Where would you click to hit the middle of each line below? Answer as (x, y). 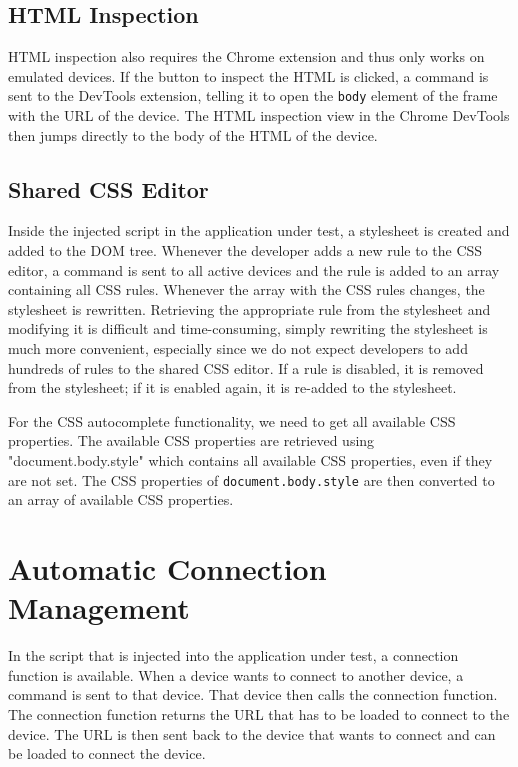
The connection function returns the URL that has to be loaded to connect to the (259, 713)
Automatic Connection (167, 568)
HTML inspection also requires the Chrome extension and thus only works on (246, 56)
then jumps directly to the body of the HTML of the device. (193, 134)
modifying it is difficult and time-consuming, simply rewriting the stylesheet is (248, 328)
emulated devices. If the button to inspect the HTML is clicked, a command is (248, 75)
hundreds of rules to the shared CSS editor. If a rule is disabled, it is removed (246, 367)
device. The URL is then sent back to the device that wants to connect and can (252, 733)
